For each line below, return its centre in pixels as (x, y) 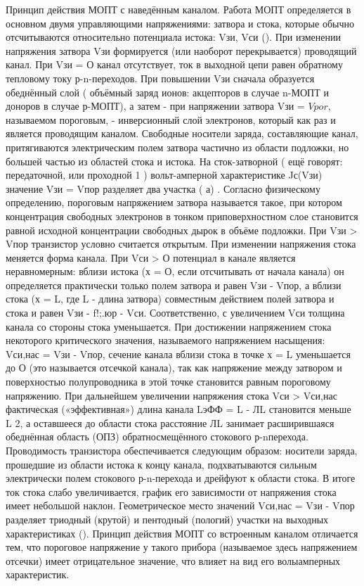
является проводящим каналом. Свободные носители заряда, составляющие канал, (182, 133)
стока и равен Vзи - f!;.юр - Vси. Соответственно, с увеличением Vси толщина (175, 313)
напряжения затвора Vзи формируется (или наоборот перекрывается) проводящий (181, 50)
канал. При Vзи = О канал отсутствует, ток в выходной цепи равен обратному (174, 64)
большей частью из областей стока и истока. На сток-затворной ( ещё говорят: (174, 161)
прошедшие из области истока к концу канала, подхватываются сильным (161, 464)
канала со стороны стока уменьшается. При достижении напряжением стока (169, 326)
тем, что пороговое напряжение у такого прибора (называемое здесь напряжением (182, 547)
